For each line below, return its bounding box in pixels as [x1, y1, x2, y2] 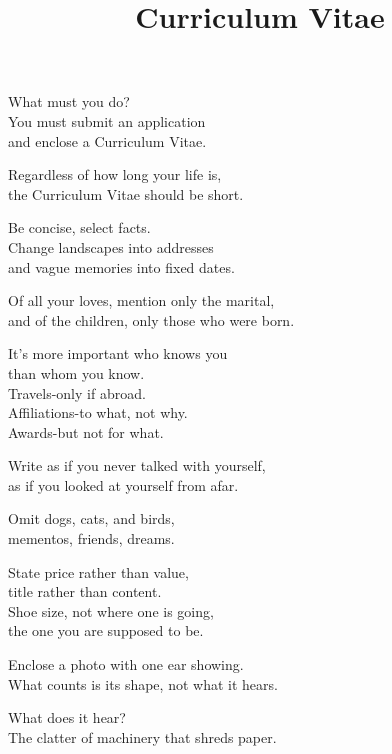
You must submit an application [8, 110, 206, 131]
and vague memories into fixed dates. [8, 256, 235, 277]
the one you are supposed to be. [8, 620, 204, 641]
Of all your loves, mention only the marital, [8, 290, 275, 311]
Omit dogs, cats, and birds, [8, 508, 175, 529]
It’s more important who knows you [8, 343, 228, 364]
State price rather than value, [8, 561, 189, 582]
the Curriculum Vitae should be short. [8, 183, 244, 204]
